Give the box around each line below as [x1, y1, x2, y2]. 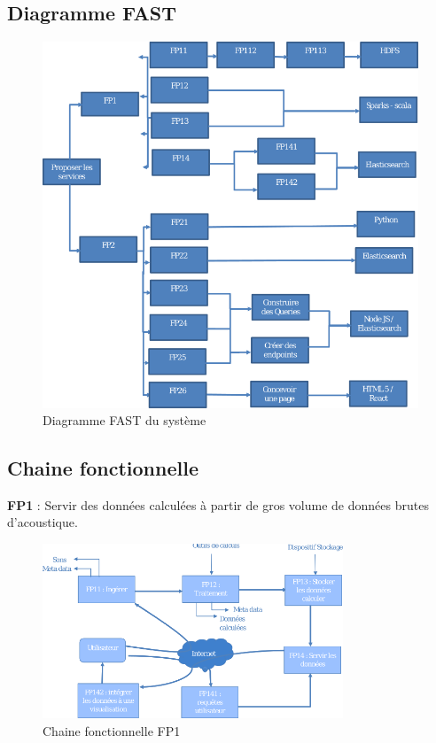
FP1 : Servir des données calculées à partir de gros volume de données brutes [7, 495, 429, 514]
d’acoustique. [7, 513, 78, 531]
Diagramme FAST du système [43, 411, 206, 430]
